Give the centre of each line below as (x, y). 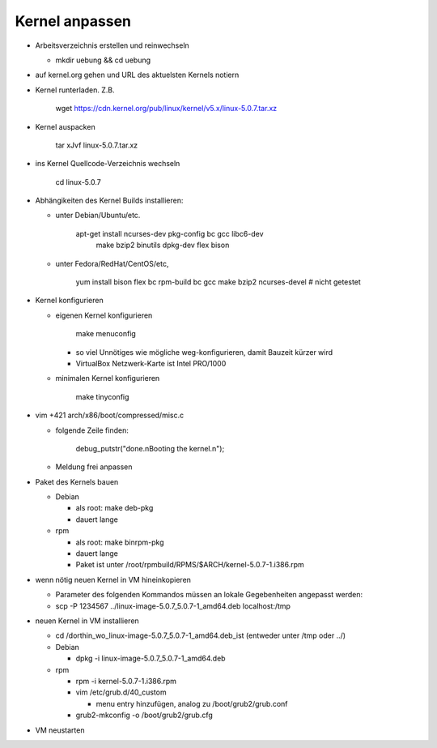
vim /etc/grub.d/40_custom (121, 692)
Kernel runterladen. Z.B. (75, 90)
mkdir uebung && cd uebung (103, 60)
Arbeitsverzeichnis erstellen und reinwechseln (112, 45)
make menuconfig (106, 334)
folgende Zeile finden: (92, 430)
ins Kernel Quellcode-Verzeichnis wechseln (108, 164)
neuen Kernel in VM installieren (87, 621)
